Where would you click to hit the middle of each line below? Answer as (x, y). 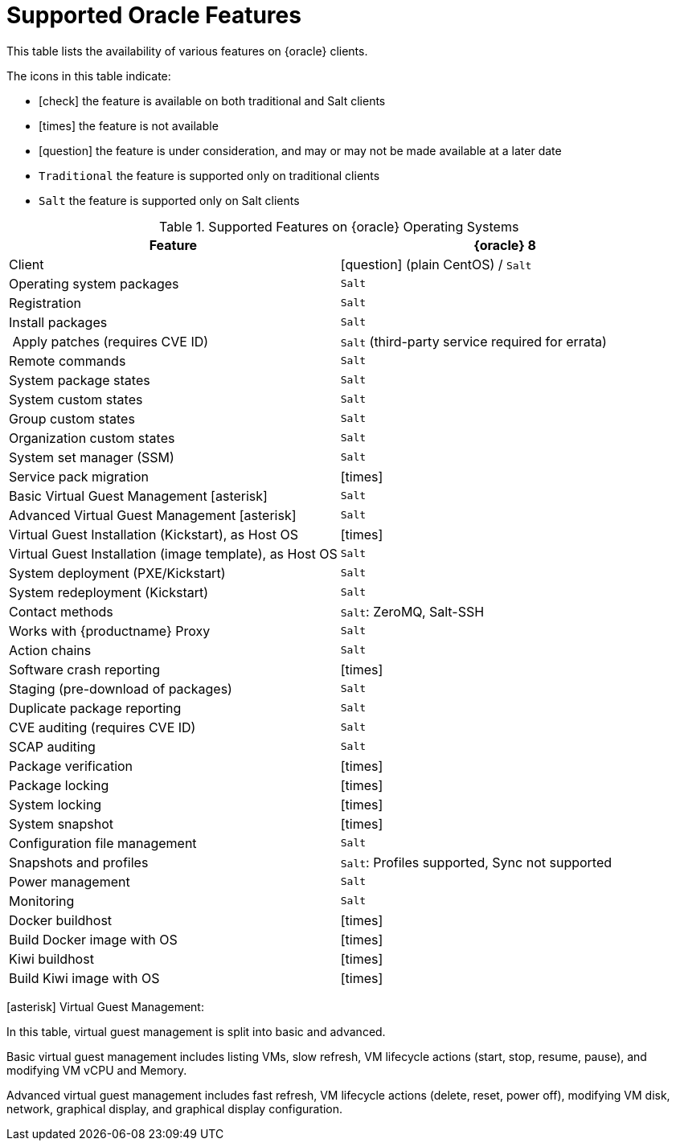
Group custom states (72, 418)
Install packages (58, 322)
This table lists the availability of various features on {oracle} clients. (187, 51)
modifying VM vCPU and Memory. (97, 1070)
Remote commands (68, 360)
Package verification (71, 766)
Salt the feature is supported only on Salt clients (169, 200)
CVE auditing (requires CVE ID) (102, 727)
